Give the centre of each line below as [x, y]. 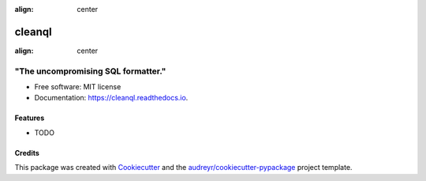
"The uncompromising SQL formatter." [90, 71]
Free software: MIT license [78, 87]
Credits [27, 153]
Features [30, 118]
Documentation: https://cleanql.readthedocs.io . [111, 98]
